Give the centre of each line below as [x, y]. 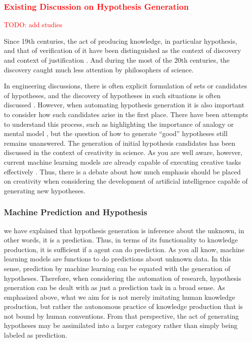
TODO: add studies [33, 25]
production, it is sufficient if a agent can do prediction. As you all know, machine [124, 249]
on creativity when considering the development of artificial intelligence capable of [126, 181]
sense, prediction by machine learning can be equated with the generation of [117, 268]
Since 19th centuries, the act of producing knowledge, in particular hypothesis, [121, 41]
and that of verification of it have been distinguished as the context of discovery [123, 50]
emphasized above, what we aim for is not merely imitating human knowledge [119, 297]
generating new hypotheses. [45, 190]
